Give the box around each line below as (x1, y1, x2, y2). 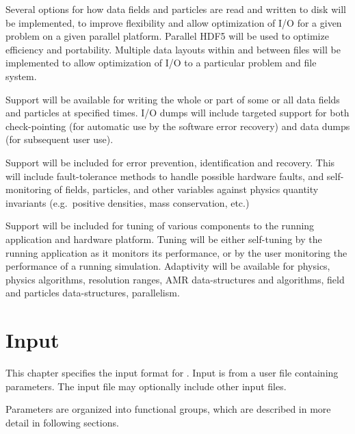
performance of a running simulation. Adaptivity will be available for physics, (5, 259, 330, 273)
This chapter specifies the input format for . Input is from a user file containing (5, 366, 339, 379)
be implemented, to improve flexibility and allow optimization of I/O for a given (5, 15, 342, 29)
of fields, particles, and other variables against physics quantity (54, 182, 319, 196)
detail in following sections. (5, 415, 119, 429)
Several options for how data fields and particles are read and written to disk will (5, 2, 346, 16)
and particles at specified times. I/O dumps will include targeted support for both (5, 105, 350, 120)
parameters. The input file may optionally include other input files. (5, 379, 287, 393)
